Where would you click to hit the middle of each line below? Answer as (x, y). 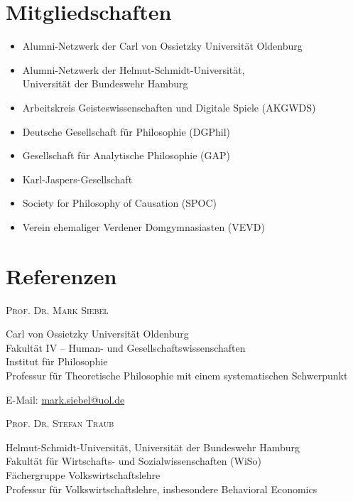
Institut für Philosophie (57, 361)
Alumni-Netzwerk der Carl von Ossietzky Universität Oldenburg (162, 46)
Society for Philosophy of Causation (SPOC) (120, 203)
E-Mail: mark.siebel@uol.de (65, 399)
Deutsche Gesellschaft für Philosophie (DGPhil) (126, 131)
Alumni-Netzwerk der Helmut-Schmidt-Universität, (134, 69)
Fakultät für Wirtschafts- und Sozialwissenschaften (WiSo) (134, 461)
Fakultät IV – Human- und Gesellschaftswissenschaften (126, 347)
